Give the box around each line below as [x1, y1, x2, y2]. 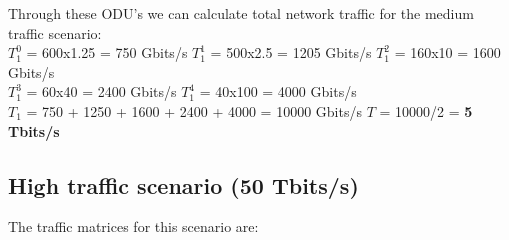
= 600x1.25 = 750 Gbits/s [26, 42, 188, 63]
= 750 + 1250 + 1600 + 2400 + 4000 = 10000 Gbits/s [26, 100, 362, 121]
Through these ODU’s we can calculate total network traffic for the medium [8, 3, 474, 23]
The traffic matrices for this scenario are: [8, 216, 259, 237]
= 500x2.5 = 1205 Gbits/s [210, 42, 372, 63]
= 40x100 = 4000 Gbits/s [199, 81, 357, 102]
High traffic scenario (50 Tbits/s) [8, 169, 359, 200]
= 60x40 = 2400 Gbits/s [26, 81, 177, 102]
